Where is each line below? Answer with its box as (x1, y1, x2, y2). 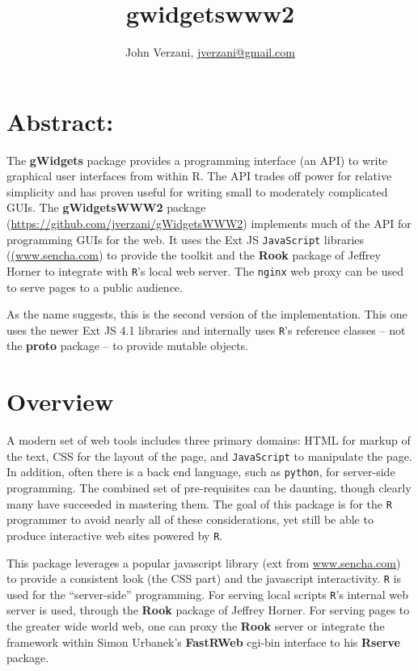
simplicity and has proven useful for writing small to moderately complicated (6, 183, 388, 200)
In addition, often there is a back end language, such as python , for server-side (6, 463, 395, 480)
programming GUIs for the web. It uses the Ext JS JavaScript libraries (6, 230, 365, 247)
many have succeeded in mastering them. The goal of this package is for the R (6, 495, 392, 512)
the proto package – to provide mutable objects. (6, 337, 248, 354)
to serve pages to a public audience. (6, 278, 183, 295)
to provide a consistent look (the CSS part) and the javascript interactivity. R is (6, 570, 401, 587)
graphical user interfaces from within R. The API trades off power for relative (6, 167, 392, 184)
